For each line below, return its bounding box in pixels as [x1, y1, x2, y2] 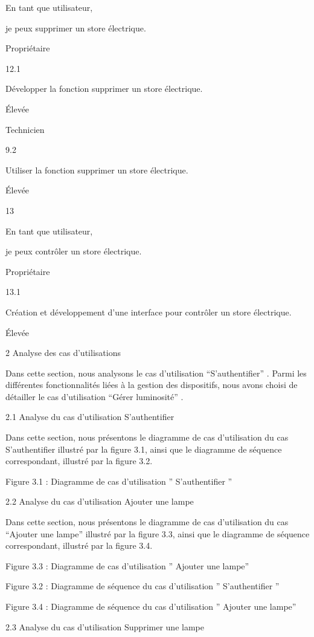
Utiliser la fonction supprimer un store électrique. [5, 163, 188, 176]
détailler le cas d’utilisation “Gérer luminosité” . [5, 390, 184, 403]
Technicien [5, 123, 45, 135]
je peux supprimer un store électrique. [5, 21, 146, 34]
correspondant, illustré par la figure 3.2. [5, 454, 153, 467]
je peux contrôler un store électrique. [5, 245, 142, 257]
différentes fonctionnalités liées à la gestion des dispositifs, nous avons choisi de [5, 378, 298, 391]
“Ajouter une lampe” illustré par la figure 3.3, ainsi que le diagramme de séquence [5, 527, 310, 540]
